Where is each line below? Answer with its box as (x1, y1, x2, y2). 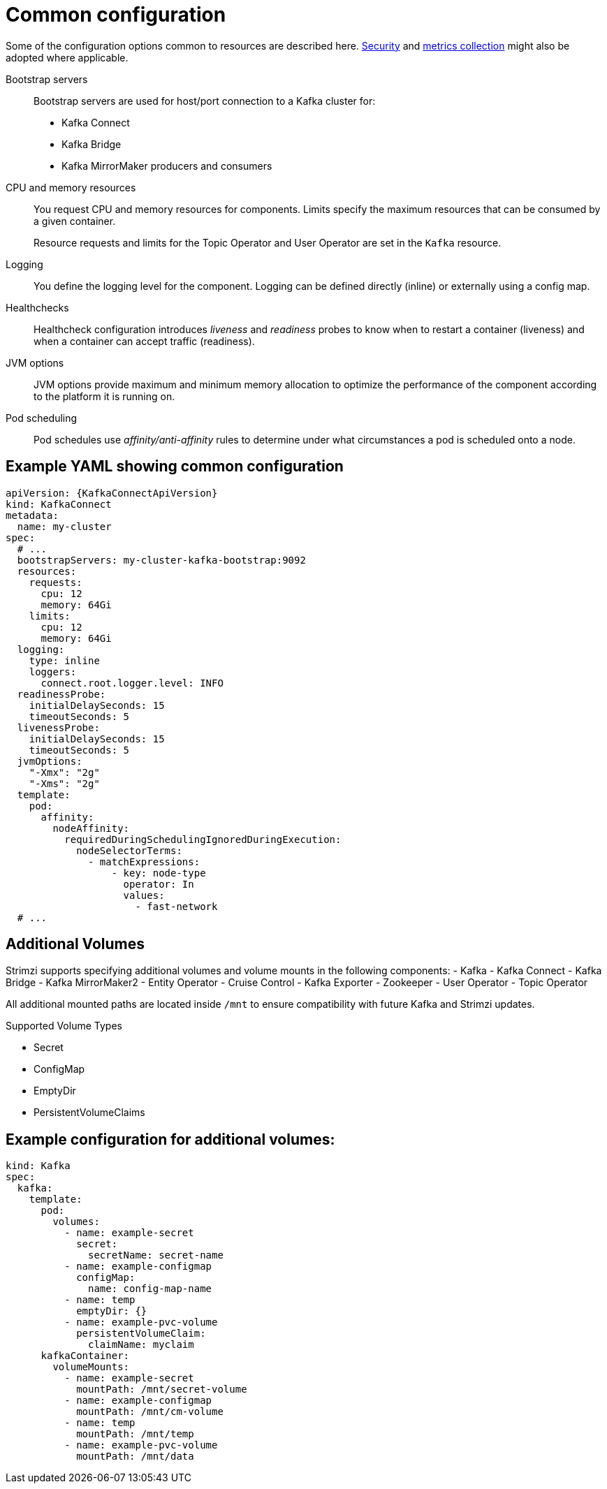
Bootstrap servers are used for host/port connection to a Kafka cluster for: (34, 94, 376, 107)
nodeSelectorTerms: (76, 844, 182, 856)
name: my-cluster (17, 520, 112, 532)
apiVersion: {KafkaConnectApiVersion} (6, 487, 218, 499)
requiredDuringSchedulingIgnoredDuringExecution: (64, 833, 342, 845)
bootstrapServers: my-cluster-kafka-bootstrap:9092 (17, 554, 306, 566)
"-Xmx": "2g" (29, 766, 100, 778)
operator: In (123, 878, 194, 890)
